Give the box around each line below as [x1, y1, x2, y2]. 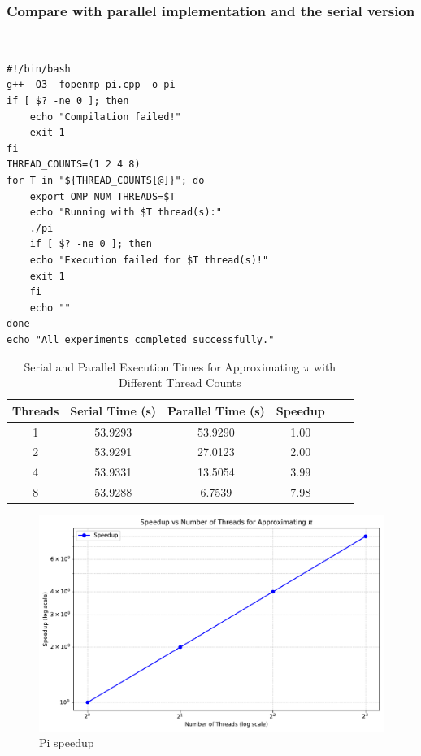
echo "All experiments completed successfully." [7, 333, 275, 345]
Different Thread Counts [119, 374, 241, 391]
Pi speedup [39, 734, 94, 751]
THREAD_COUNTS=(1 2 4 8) [7, 159, 141, 171]
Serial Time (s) [70, 402, 157, 419]
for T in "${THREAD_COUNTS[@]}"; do [7, 174, 205, 186]
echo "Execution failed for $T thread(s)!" [29, 254, 269, 266]
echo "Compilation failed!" [29, 111, 181, 123]
